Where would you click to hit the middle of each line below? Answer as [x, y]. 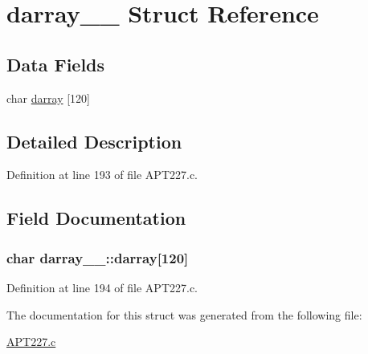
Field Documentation [96, 218]
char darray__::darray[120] [98, 257]
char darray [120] [48, 98]
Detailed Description [94, 141]
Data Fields [56, 64]
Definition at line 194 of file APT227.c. [102, 287]
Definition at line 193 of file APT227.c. [102, 175]
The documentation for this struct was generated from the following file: [184, 314]
